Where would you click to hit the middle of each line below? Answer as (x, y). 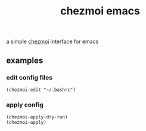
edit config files (29, 77)
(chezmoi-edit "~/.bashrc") (41, 90)
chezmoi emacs (100, 11)
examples (25, 60)
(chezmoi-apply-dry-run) (37, 117)
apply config (25, 105)
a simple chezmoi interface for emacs (52, 42)
